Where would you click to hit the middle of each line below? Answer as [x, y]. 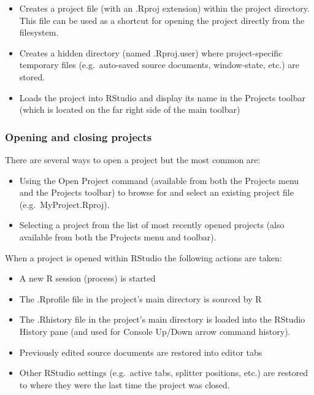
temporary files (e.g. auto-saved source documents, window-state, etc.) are [159, 65]
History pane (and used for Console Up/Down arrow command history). [155, 331]
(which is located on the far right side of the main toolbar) [130, 109]
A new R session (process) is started [87, 278]
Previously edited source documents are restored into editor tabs [141, 352]
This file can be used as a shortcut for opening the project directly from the [162, 20]
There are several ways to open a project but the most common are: [133, 159]
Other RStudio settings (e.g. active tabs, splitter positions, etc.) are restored [164, 373]
